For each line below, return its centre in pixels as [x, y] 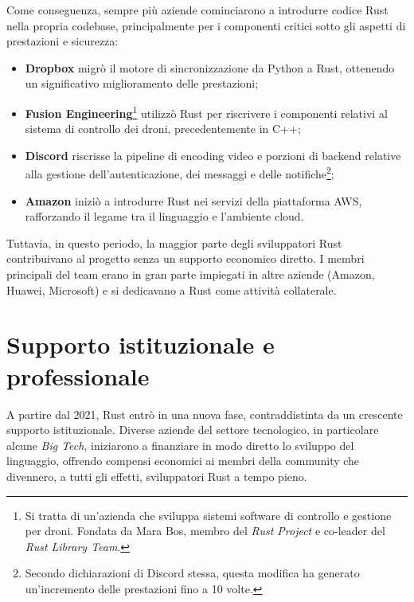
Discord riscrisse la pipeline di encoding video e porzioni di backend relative [213, 155]
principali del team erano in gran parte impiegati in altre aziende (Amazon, [191, 274]
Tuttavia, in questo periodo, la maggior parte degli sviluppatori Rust [174, 242]
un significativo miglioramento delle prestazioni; [142, 83]
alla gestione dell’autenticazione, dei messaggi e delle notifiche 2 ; [180, 173]
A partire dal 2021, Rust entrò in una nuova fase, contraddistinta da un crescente [205, 414]
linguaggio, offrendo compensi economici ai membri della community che [183, 461]
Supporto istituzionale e [141, 344]
